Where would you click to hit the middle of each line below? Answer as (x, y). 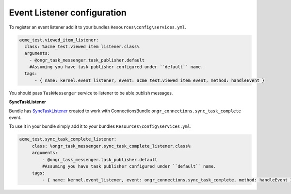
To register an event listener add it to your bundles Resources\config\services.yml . (97, 27)
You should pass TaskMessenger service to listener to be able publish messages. (91, 93)
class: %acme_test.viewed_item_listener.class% (82, 46)
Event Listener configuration (68, 13)
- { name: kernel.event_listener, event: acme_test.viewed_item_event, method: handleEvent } (150, 80)
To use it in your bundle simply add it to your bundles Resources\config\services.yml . (100, 126)
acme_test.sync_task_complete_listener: (68, 139)
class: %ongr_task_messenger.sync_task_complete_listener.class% (111, 146)
